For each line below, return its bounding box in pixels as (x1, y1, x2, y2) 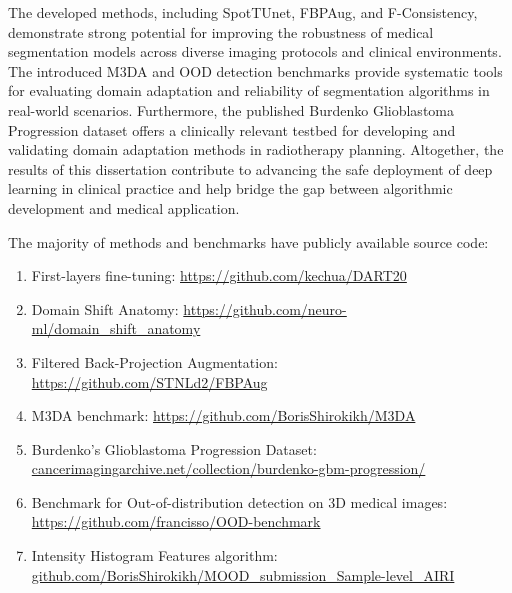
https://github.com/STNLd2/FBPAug (31, 371, 268, 392)
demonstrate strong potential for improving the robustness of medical (8, 21, 434, 42)
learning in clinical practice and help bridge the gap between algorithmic (8, 178, 453, 199)
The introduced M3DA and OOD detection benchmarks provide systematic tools (8, 60, 503, 81)
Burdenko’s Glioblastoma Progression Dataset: (31, 438, 317, 459)
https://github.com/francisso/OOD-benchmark (31, 511, 321, 532)
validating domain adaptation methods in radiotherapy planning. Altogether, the (8, 139, 504, 160)
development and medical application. (8, 197, 240, 218)
